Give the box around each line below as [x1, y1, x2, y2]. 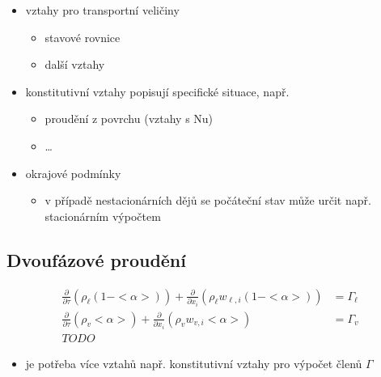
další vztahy [44, 56, 105, 73]
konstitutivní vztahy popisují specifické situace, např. [25, 83, 290, 100]
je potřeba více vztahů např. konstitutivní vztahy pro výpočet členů [25, 354, 362, 371]
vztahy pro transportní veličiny [25, 2, 180, 18]
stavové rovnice [44, 28, 121, 45]
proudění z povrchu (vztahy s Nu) [44, 110, 214, 127]
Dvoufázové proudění [6, 247, 186, 272]
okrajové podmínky [25, 164, 121, 181]
